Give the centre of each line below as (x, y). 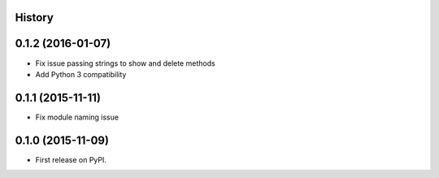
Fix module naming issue (77, 117)
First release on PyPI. (71, 159)
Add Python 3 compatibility (81, 74)
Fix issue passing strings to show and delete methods (125, 63)
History (35, 17)
